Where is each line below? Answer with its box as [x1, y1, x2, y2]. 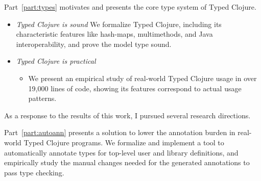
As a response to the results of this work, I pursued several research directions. [4, 110, 251, 120]
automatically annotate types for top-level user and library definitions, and [4, 147, 239, 158]
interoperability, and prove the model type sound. [16, 38, 172, 49]
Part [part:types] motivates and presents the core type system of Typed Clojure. [4, 2, 256, 12]
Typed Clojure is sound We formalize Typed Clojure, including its [16, 18, 222, 29]
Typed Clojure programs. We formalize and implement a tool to [23, 137, 224, 147]
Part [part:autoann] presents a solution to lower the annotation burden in [4, 127, 235, 138]
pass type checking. [4, 167, 64, 177]
